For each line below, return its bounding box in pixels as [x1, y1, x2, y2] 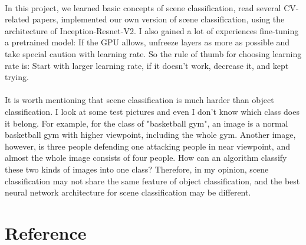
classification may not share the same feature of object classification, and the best [5, 174, 300, 187]
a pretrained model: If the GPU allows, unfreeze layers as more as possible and [5, 36, 290, 48]
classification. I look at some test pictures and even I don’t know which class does [5, 105, 300, 117]
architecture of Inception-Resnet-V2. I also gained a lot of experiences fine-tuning [5, 24, 299, 37]
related [5, 13, 30, 25]
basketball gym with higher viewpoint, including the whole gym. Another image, [5, 128, 296, 141]
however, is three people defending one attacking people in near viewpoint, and [5, 140, 290, 152]
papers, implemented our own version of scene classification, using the [32, 13, 285, 25]
